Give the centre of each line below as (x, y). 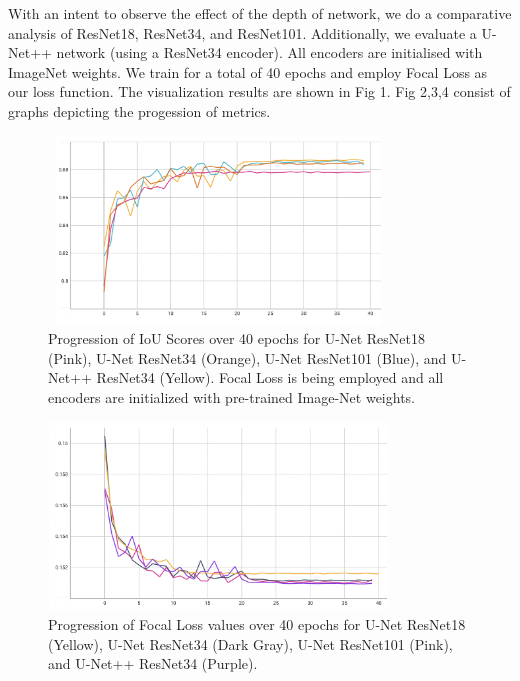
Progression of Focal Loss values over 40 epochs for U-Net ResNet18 (257, 624)
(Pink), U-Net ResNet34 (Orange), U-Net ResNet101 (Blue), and (247, 357)
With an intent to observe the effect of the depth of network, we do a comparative (260, 13)
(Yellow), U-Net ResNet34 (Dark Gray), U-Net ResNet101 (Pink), (250, 643)
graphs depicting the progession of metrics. (139, 110)
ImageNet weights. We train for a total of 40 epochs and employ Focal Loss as (248, 71)
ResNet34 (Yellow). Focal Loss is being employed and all (270, 377)
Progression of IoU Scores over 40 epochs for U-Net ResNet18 (236, 338)
